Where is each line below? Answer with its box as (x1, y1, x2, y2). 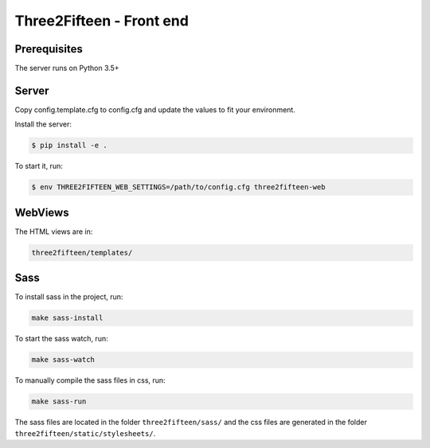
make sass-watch (31, 355, 96, 364)
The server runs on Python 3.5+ (14, 64, 119, 73)
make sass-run (31, 397, 87, 406)
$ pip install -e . (31, 141, 107, 150)
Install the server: (14, 119, 72, 129)
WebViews (14, 205, 69, 219)
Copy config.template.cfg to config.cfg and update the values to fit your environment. (14, 104, 296, 115)
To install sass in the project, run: (14, 292, 123, 302)
